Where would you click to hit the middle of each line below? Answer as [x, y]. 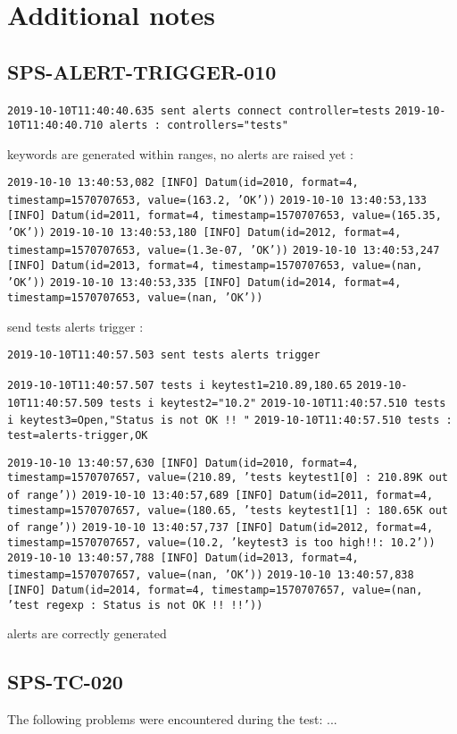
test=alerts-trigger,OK [78, 435]
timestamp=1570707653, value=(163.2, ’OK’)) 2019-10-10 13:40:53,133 [217, 201]
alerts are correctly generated [87, 633]
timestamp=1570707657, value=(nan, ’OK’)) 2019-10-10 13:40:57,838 [211, 575]
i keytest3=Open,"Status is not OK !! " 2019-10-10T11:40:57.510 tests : [230, 421]
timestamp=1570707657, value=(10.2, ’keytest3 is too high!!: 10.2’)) [221, 542]
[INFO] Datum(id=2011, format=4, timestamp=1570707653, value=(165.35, [224, 215]
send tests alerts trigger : [75, 326]
